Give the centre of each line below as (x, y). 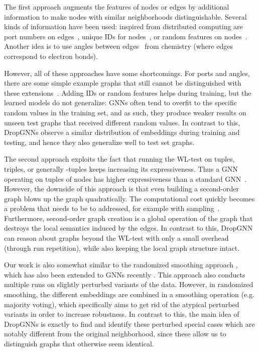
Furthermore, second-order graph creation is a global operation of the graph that (128, 218)
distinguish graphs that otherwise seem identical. (79, 343)
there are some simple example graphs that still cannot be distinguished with (123, 83)
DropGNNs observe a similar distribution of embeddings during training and (122, 132)
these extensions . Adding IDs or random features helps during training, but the (128, 92)
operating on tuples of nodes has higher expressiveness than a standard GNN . (125, 179)
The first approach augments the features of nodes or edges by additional (117, 7)
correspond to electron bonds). (51, 56)
